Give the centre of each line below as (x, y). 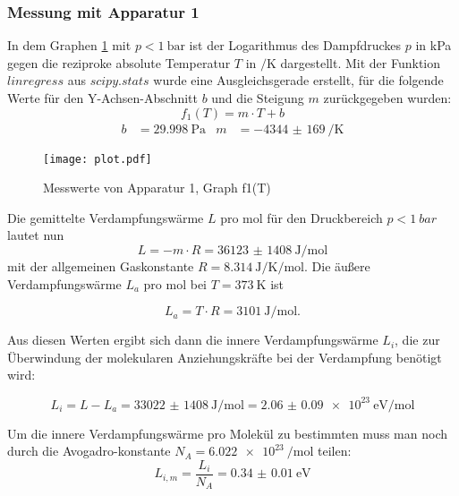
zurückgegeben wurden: (387, 98)
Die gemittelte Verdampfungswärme (106, 217)
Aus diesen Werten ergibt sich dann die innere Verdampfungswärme (193, 340)
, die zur (417, 340)
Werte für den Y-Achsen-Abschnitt (102, 98)
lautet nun (36, 235)
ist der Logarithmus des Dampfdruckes (295, 45)
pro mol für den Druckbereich (302, 217)
